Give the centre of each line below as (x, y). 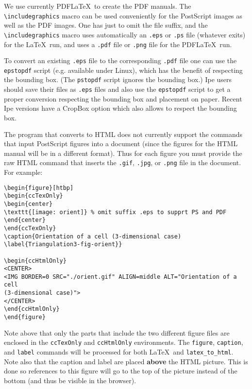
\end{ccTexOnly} (30, 228)
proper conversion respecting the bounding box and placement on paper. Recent (123, 98)
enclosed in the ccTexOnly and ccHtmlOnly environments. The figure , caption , (124, 342)
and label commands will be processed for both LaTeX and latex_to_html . (119, 352)
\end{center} (25, 220)
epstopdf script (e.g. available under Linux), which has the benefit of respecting (123, 70)
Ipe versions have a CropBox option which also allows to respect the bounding (120, 108)
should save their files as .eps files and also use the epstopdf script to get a (117, 89)
